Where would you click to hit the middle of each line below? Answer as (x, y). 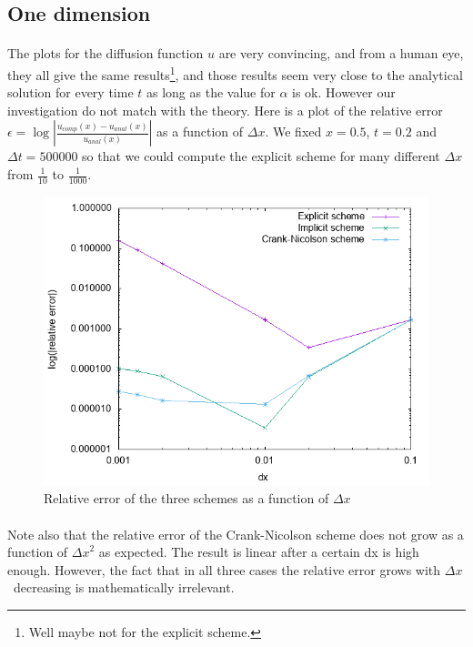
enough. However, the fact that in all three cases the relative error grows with (224, 569)
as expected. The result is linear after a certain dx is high (259, 552)
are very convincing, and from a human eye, (341, 53)
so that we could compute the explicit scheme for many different (261, 156)
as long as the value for (211, 92)
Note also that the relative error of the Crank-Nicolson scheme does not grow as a (236, 534)
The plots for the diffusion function (106, 53)
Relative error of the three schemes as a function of (186, 498)
